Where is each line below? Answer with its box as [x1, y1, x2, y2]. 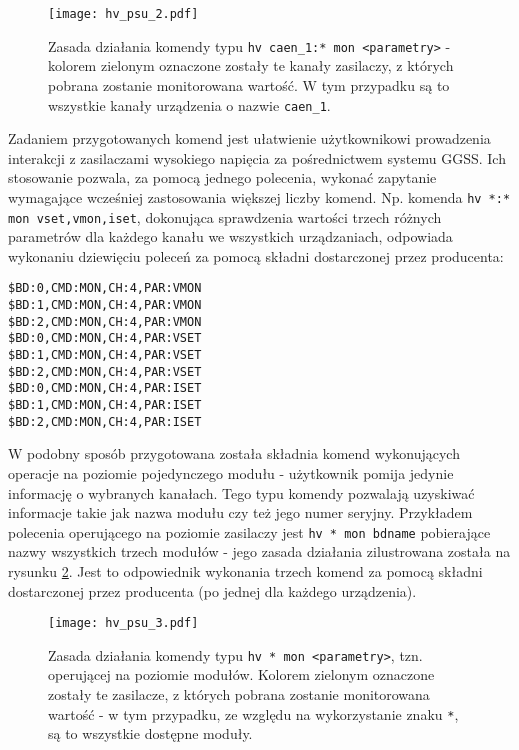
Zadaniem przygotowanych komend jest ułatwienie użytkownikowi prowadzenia [8, 128, 491, 149]
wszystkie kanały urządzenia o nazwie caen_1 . [48, 94, 331, 115]
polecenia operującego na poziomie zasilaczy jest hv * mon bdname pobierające [8, 521, 491, 542]
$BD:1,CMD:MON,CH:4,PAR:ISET [8, 398, 202, 413]
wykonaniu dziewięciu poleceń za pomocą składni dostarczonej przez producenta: [8, 245, 504, 266]
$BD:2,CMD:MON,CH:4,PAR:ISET [8, 414, 202, 429]
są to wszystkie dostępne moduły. [48, 723, 253, 744]
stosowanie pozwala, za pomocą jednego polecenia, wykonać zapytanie [8, 167, 437, 188]
